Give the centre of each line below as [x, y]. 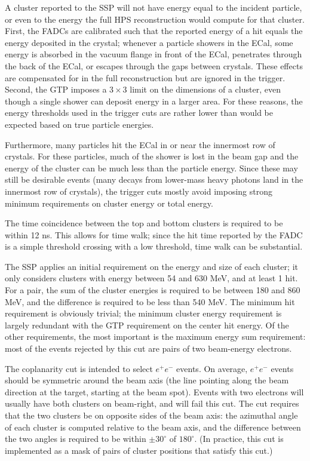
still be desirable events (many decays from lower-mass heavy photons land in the [154, 179]
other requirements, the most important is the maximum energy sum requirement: [155, 336]
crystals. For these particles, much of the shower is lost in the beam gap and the [152, 156]
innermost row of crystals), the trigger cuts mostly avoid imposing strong [139, 191]
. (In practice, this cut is [239, 439]
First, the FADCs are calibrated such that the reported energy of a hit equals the [154, 31]
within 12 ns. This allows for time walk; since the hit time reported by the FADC [154, 234]
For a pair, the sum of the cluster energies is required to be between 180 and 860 [153, 290]
